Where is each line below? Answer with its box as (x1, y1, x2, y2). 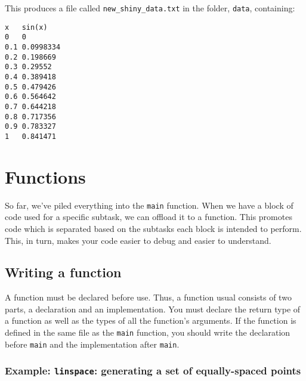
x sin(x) (5, 23, 48, 32)
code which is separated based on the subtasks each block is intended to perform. (5, 222, 302, 234)
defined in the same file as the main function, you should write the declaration (5, 326, 290, 339)
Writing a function (5, 263, 122, 281)
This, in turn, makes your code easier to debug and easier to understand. (5, 234, 271, 246)
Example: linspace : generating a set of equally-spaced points (5, 363, 301, 378)
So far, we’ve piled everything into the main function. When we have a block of (5, 199, 293, 211)
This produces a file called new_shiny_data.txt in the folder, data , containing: (5, 2, 295, 14)
